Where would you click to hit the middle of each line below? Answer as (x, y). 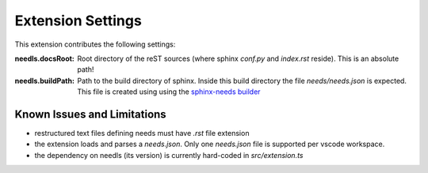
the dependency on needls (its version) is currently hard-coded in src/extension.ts (169, 155)
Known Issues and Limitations (90, 114)
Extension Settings (78, 21)
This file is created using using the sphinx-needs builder (169, 92)
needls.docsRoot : (45, 58)
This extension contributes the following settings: (95, 44)
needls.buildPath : (45, 81)
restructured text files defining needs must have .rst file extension (142, 134)
